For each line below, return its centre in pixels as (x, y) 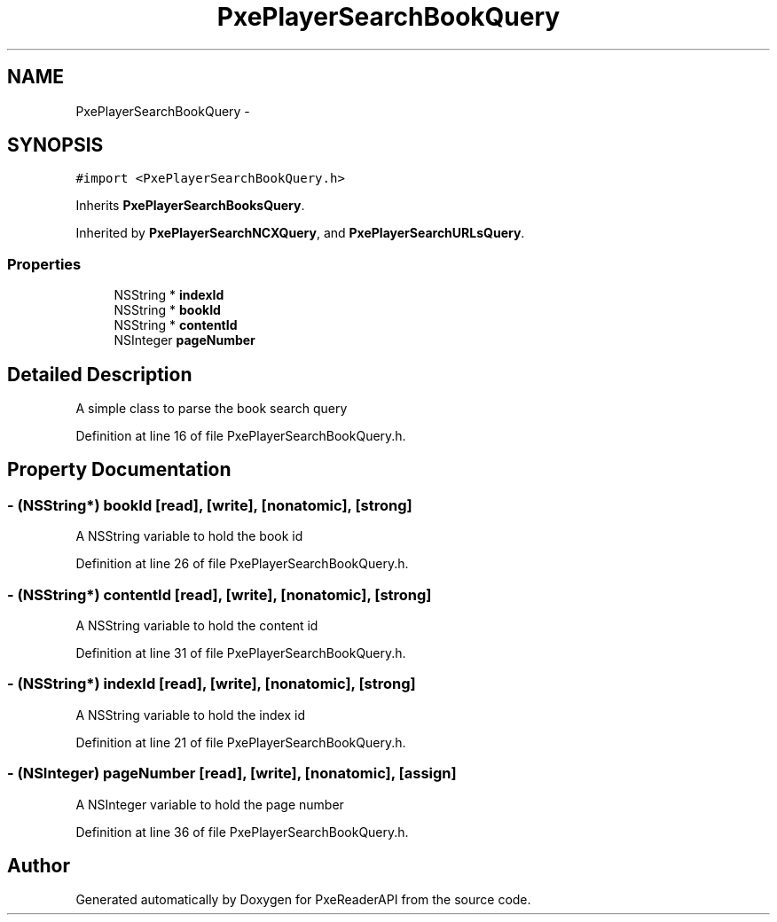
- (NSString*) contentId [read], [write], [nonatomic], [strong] (220, 594)
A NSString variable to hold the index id (190, 715)
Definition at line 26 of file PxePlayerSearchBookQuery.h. (242, 564)
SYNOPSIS (55, 145)
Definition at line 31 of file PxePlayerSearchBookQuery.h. (241, 653)
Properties (44, 264)
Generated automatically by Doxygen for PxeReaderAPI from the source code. (303, 900)
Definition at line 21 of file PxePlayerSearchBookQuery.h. (241, 742)
